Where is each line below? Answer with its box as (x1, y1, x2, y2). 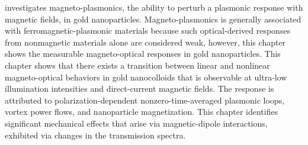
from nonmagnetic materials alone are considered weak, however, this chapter (5, 36, 286, 48)
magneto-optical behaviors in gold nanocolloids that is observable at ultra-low (5, 70, 287, 83)
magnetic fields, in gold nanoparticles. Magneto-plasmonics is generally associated (5, 12, 301, 25)
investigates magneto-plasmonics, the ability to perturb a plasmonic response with (5, 1, 303, 13)
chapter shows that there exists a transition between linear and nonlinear (5, 59, 270, 71)
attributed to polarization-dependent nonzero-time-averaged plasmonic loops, (5, 94, 285, 106)
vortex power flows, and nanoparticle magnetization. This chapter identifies (5, 105, 278, 118)
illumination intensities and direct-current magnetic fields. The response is (5, 82, 274, 95)
